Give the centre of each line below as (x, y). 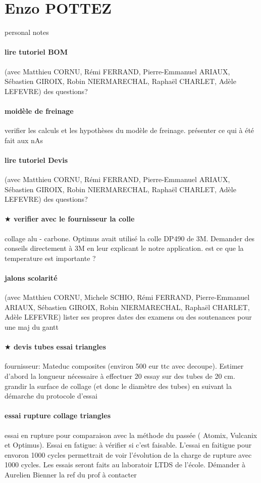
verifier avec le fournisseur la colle (74, 219)
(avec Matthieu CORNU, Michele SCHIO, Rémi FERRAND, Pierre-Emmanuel (127, 297)
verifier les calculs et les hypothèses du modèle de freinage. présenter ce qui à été (129, 130)
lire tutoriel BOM (36, 52)
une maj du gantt (32, 327)
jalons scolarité (31, 278)
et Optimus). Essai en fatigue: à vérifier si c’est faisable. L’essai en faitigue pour (128, 445)
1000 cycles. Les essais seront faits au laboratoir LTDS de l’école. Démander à (125, 465)
